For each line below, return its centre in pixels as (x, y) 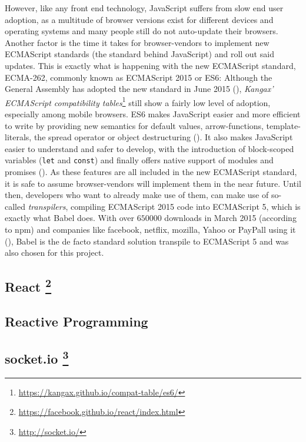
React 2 (28, 286)
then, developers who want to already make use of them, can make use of (137, 195)
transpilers (47, 206)
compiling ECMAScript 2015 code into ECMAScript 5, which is (185, 206)
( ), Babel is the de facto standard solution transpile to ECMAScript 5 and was (147, 241)
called (15, 206)
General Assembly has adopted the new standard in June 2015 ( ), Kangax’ (139, 89)
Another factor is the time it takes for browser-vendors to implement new (137, 42)
